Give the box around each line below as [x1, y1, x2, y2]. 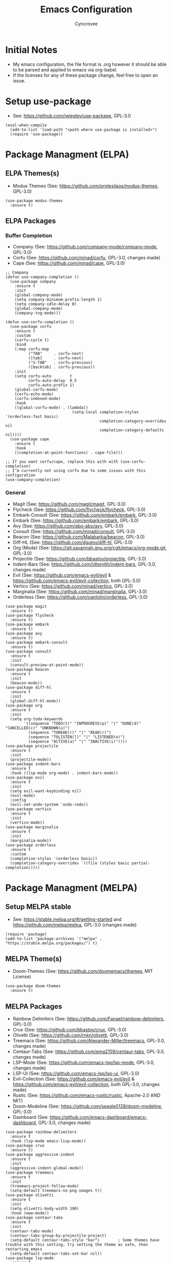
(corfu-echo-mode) [14, 392, 54, 397]
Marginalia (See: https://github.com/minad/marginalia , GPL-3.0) [12, 588, 147, 594]
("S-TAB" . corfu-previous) [28, 360, 93, 365]
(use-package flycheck [5, 612, 54, 618]
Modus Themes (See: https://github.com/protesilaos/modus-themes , [12, 183, 159, 189]
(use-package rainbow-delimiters [5, 1130, 77, 1135]
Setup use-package [5, 95, 91, 107]
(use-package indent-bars [5, 761, 61, 766]
